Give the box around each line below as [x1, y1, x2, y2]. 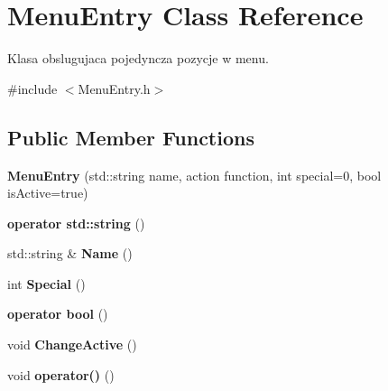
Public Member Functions [7, 123, 254, 151]
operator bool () [7, 304, 108, 323]
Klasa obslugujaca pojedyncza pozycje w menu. [7, 49, 269, 68]
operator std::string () [7, 213, 145, 232]
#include [7, 79, 58, 98]
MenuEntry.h [78, 79, 151, 98]
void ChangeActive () [7, 335, 137, 354]
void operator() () [7, 365, 115, 384]
